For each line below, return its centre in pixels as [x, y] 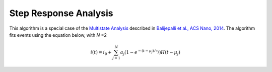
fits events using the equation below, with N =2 [58, 35]
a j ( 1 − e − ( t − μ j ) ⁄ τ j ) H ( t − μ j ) [150, 52]
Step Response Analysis [61, 13]
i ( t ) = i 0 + [101, 53]
